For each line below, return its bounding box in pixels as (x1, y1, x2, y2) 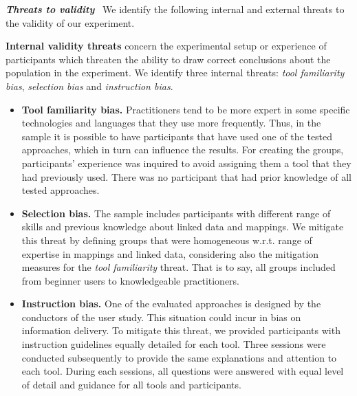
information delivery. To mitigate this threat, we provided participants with (21, 323, 340, 338)
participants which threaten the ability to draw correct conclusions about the (6, 52, 331, 66)
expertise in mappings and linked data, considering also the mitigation (21, 246, 319, 261)
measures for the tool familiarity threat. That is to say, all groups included (21, 260, 336, 274)
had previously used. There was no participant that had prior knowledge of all (21, 169, 351, 184)
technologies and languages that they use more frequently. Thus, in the (21, 115, 321, 130)
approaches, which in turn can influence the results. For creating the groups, (21, 142, 344, 157)
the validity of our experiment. (6, 15, 135, 30)
